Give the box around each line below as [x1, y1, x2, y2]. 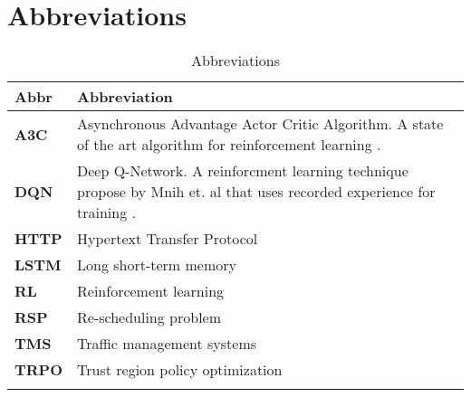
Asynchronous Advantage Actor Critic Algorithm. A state [77, 113, 444, 135]
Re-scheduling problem [77, 307, 222, 328]
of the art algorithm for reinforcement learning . [77, 134, 381, 156]
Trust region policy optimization [77, 359, 283, 381]
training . [77, 202, 136, 223]
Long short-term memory [77, 254, 237, 276]
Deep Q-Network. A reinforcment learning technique [77, 160, 409, 182]
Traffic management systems [77, 333, 257, 354]
